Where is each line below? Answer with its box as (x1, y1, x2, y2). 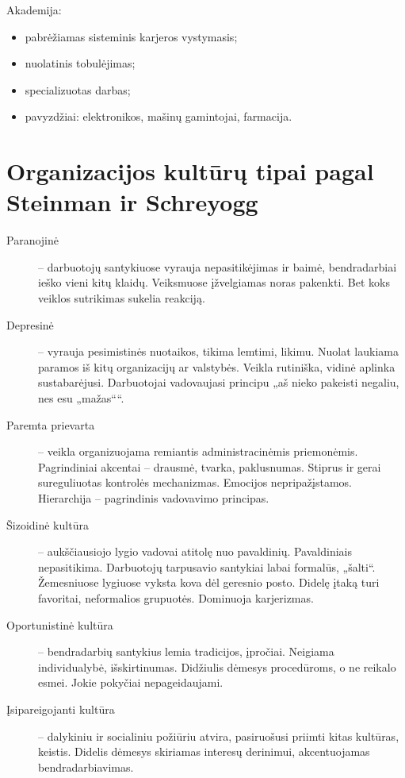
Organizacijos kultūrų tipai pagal (6, 155, 374, 187)
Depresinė (6, 316, 54, 333)
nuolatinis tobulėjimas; (25, 55, 136, 71)
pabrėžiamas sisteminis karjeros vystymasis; (25, 28, 238, 44)
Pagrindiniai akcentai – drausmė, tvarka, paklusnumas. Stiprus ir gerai (38, 458, 381, 475)
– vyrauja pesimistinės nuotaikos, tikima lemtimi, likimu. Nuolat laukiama (38, 343, 399, 360)
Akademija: (6, 2, 62, 17)
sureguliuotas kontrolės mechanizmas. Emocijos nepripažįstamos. (38, 474, 352, 491)
